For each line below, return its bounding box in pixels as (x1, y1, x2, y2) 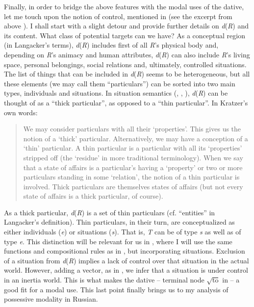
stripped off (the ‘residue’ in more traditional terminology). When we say (23, 152, 243, 162)
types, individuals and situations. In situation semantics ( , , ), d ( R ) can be (4, 88, 228, 98)
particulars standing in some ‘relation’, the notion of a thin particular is (23, 172, 240, 182)
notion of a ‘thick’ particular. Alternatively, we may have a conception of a (23, 133, 248, 143)
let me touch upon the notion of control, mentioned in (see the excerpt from (4, 11, 232, 21)
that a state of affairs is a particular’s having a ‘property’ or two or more (23, 162, 243, 172)
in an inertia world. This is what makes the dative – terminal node (4, 275, 204, 285)
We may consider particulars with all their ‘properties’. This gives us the (23, 124, 241, 134)
